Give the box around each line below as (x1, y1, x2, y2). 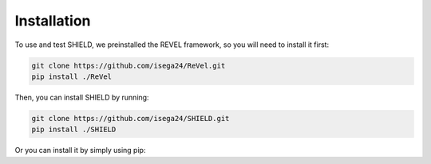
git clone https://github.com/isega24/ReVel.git (31, 61, 226, 70)
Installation (14, 12, 91, 29)
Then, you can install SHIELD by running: (14, 92, 149, 102)
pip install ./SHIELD (31, 125, 117, 135)
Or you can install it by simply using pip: (14, 146, 146, 155)
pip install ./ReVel (31, 72, 112, 81)
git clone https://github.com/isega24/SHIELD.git (31, 114, 230, 123)
